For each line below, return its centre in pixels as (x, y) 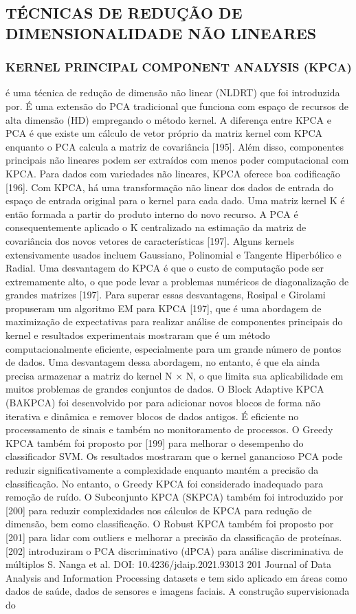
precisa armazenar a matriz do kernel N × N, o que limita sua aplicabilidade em (175, 375)
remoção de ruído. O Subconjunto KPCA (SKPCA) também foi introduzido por (175, 497)
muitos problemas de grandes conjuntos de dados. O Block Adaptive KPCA (165, 389)
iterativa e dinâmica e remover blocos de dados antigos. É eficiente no (152, 416)
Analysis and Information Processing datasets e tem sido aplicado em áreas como (177, 577)
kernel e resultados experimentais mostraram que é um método (138, 335)
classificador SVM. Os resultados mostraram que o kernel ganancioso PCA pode (174, 456)
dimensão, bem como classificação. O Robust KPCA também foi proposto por (170, 524)
